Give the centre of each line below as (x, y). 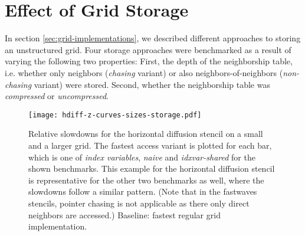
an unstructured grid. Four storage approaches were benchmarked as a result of (148, 49)
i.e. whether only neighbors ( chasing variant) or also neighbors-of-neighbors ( (144, 72)
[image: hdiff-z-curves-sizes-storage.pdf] (115, 115)
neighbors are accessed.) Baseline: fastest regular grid (124, 214)
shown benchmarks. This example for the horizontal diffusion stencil (152, 168)
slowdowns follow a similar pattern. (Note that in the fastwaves (143, 191)
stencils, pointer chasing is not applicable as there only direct (139, 203)
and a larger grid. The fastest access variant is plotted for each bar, (150, 145)
